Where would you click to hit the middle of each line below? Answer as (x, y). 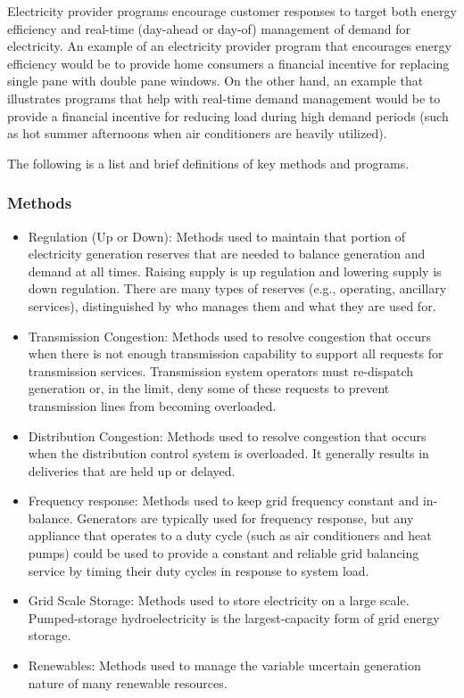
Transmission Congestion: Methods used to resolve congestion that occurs (229, 336)
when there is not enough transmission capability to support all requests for (236, 353)
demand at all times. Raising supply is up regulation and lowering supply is (235, 271)
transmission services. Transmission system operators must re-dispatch (221, 370)
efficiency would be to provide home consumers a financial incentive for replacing (228, 63)
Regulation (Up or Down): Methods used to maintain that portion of (217, 236)
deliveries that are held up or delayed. (132, 470)
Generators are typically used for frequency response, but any (245, 517)
